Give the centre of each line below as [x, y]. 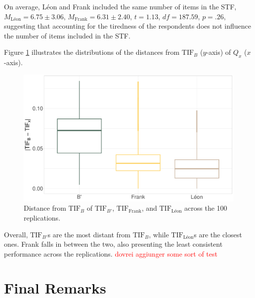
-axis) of [219, 52]
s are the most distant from [89, 234]
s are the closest [218, 234]
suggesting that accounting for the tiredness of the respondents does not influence [127, 26]
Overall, [16, 234]
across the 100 [206, 208]
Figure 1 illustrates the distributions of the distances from [92, 52]
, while [159, 234]
